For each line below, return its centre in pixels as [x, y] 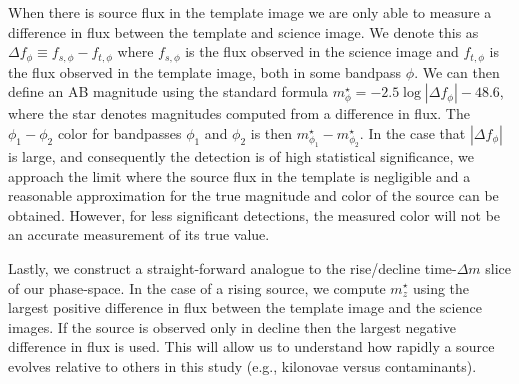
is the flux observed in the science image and [322, 51]
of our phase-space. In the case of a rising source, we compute [197, 287]
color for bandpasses [119, 132]
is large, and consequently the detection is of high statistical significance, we [241, 155]
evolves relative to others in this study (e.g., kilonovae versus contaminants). [242, 365]
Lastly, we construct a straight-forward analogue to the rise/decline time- [232, 267]
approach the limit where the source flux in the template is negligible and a [239, 175]
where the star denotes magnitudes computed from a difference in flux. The [239, 113]
